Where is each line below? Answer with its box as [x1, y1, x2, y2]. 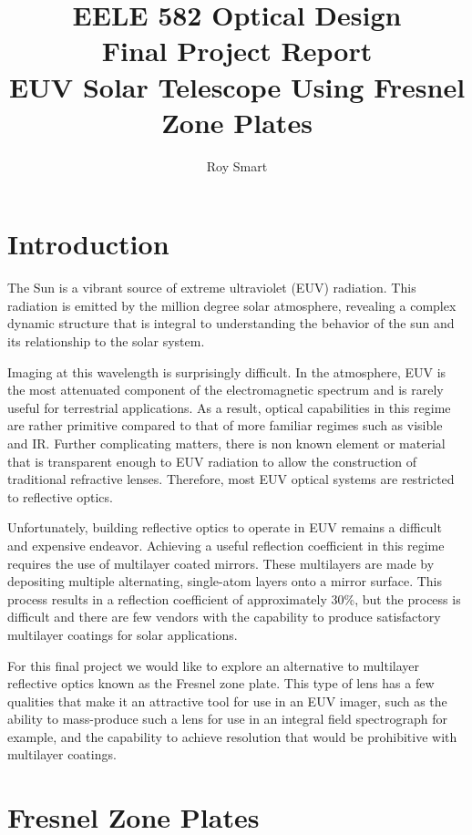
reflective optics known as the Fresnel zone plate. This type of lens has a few [7, 674, 435, 693]
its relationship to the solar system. [7, 332, 205, 350]
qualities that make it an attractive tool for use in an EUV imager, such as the [7, 691, 447, 710]
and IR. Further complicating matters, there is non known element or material [7, 433, 446, 452]
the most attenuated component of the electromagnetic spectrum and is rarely [7, 380, 444, 399]
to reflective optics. [7, 487, 113, 506]
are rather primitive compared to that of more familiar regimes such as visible [7, 416, 443, 435]
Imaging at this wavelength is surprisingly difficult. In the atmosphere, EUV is [7, 362, 446, 381]
